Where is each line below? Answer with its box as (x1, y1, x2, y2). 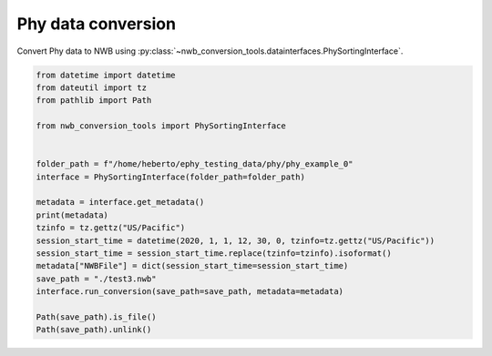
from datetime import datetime (36, 69, 177, 80)
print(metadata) (36, 209, 109, 220)
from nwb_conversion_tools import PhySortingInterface (36, 121, 286, 131)
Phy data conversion (16, 14, 177, 34)
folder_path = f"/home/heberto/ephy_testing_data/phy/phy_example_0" (36, 159, 354, 169)
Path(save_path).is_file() (36, 311, 157, 322)
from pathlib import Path (36, 96, 152, 106)
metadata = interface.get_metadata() (36, 197, 205, 208)
